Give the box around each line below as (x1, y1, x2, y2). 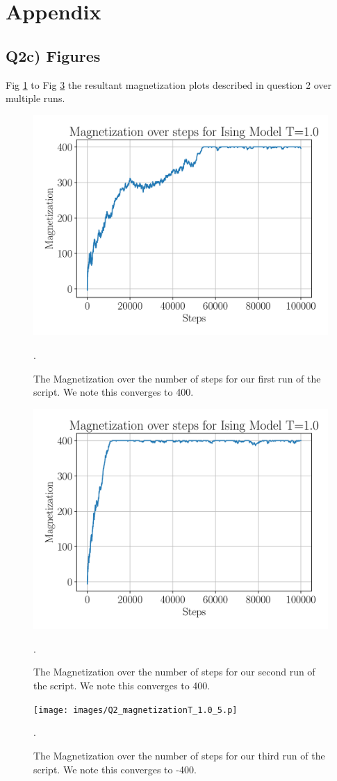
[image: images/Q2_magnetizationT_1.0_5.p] (33, 705, 238, 715)
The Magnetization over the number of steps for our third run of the (33, 748, 325, 762)
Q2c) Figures (6, 44, 101, 66)
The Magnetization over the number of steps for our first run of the (33, 371, 321, 385)
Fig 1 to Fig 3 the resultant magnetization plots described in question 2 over (6, 77, 332, 92)
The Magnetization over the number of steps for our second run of (33, 664, 315, 679)
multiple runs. (6, 91, 65, 106)
